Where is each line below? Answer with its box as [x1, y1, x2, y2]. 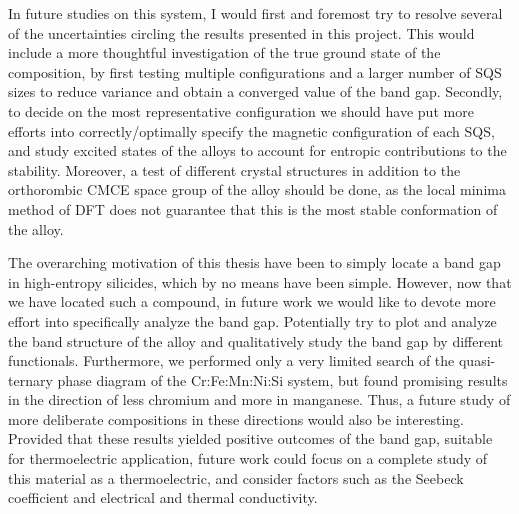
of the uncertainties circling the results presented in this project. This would [8, 22, 475, 43]
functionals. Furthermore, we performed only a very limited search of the [8, 350, 455, 371]
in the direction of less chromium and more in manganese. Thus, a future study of [8, 389, 511, 410]
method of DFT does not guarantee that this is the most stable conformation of [8, 198, 498, 219]
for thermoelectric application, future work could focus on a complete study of [8, 448, 488, 469]
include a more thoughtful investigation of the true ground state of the [8, 42, 441, 63]
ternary [8, 369, 53, 390]
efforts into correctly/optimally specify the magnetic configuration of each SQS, [8, 120, 495, 141]
